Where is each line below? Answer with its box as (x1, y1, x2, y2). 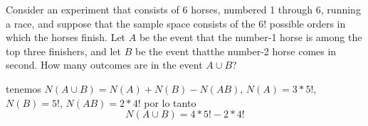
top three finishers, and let (6, 43, 122, 58)
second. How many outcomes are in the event (6, 57, 203, 72)
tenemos (6, 81, 41, 96)
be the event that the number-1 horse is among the (139, 30, 362, 45)
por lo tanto (144, 95, 196, 110)
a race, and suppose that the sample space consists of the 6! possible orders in (6, 16, 346, 30)
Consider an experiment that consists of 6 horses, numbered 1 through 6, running (6, 2, 361, 16)
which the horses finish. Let (6, 30, 126, 45)
